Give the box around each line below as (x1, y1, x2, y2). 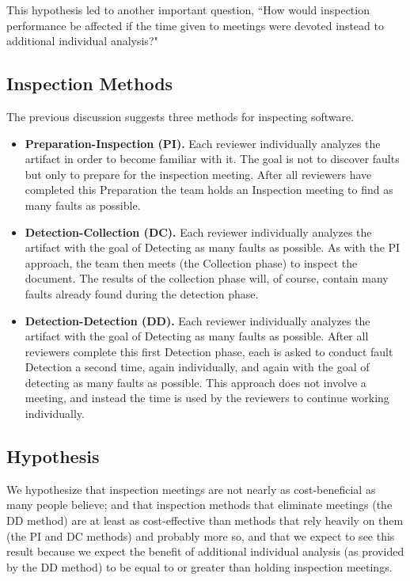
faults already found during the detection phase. (25, 285, 259, 302)
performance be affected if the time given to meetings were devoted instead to (6, 17, 384, 33)
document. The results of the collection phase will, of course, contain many (25, 270, 389, 287)
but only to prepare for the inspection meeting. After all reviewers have (25, 165, 372, 182)
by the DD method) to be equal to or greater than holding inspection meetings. (6, 558, 393, 575)
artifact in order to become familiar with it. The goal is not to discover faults (25, 150, 400, 167)
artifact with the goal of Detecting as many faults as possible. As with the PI (25, 239, 401, 256)
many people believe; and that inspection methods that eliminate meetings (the (6, 496, 393, 513)
